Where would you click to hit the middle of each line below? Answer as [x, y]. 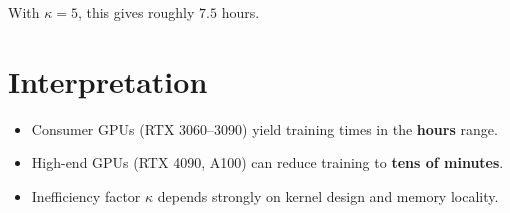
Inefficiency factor [86, 195]
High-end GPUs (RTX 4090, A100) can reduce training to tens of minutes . [267, 162]
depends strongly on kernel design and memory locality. [328, 195]
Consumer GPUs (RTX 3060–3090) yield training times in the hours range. [264, 128]
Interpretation [108, 80]
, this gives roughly [136, 12]
